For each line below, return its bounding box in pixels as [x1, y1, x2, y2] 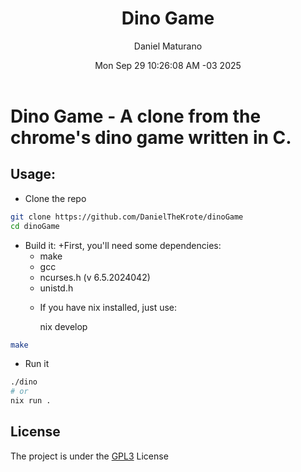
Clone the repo [24, 192, 87, 204]
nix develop [39, 320, 88, 332]
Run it [24, 358, 50, 370]
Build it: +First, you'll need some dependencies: [24, 239, 222, 251]
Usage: [10, 166, 57, 183]
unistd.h [39, 282, 74, 294]
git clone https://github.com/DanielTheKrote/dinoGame [10, 212, 244, 222]
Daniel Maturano [133, 40, 203, 52]
